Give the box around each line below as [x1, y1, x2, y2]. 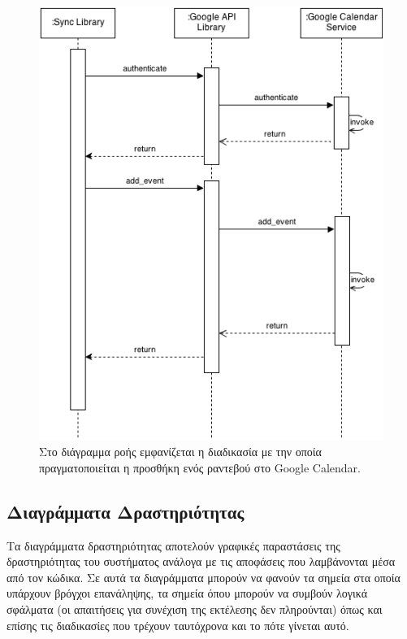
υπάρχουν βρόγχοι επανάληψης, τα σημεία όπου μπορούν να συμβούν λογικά [6, 585, 368, 602]
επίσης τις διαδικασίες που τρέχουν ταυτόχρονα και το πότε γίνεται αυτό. [6, 616, 349, 633]
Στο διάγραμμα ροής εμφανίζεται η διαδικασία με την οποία [39, 443, 322, 460]
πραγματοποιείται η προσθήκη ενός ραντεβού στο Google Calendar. [39, 459, 362, 476]
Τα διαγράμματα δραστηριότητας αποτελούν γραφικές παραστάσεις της [6, 537, 340, 554]
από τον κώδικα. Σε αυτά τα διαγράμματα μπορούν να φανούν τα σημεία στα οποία [6, 568, 401, 585]
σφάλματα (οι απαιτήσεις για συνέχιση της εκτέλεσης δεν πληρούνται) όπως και [6, 601, 383, 617]
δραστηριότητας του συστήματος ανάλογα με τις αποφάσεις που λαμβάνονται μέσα [6, 553, 396, 570]
